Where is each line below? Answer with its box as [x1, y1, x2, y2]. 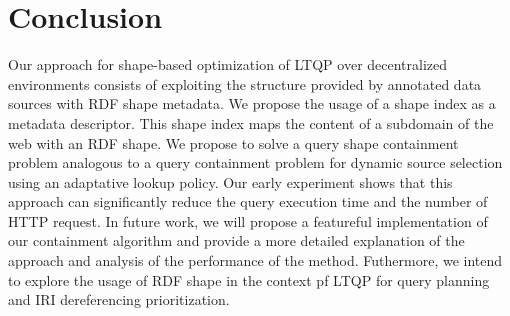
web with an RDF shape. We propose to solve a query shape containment [8, 132, 459, 153]
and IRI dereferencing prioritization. [8, 289, 230, 310]
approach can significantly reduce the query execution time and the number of [8, 191, 488, 212]
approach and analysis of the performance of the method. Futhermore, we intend [8, 250, 503, 271]
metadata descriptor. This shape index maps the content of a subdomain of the [8, 112, 494, 133]
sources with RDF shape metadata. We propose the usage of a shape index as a [8, 93, 496, 114]
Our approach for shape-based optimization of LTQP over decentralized [8, 54, 448, 75]
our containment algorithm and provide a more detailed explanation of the [8, 230, 465, 251]
